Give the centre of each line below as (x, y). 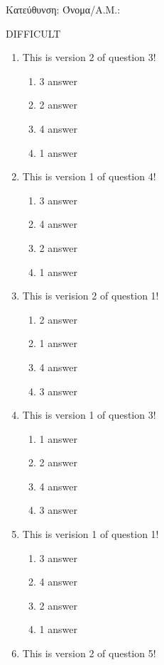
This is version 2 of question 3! (89, 57)
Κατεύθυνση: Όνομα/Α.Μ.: (63, 9)
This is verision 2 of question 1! (91, 296)
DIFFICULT (33, 33)
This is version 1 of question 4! (89, 176)
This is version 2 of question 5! (89, 653)
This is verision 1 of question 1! (91, 534)
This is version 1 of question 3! (89, 415)
